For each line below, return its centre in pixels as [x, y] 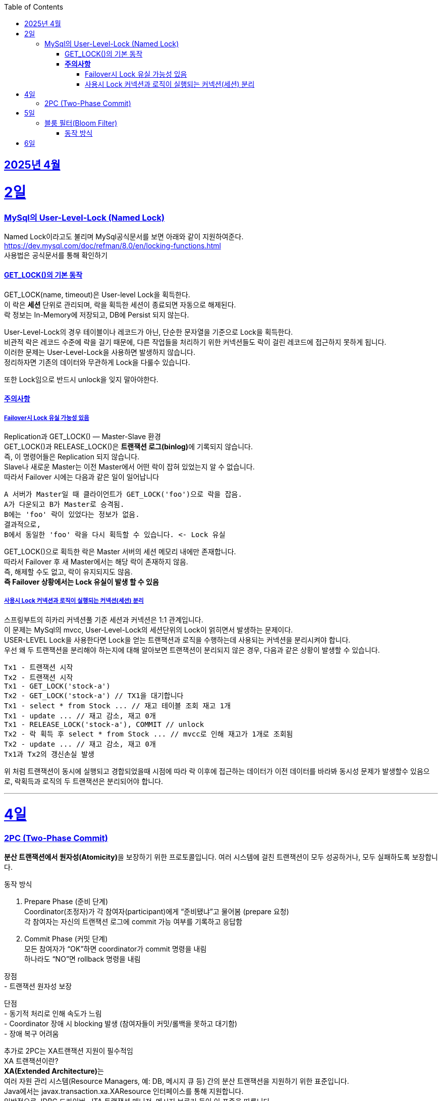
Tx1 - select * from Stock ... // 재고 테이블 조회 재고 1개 [118, 705]
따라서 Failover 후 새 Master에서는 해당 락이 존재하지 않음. [96, 561]
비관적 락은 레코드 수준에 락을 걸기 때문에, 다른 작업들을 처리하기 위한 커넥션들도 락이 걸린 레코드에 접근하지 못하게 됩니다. [195, 342]
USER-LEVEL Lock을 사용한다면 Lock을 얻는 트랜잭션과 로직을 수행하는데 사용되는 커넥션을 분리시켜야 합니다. [177, 640]
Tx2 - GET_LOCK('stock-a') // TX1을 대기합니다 [94, 695]
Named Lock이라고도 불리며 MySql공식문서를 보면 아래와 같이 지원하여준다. [124, 237]
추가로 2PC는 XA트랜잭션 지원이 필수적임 [69, 1051]
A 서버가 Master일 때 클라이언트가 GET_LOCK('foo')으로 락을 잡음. [123, 494]
